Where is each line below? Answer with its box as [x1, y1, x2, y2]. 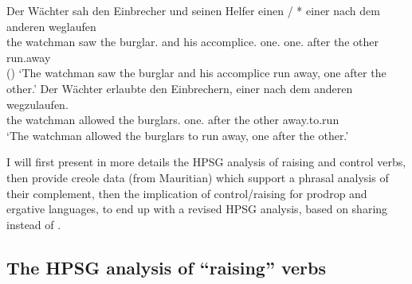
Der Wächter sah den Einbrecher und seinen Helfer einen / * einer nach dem [6, 2, 380, 18]
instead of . [6, 216, 61, 232]
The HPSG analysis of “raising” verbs [6, 255, 327, 279]
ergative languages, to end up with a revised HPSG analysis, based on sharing [6, 200, 388, 217]
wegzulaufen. [6, 95, 69, 112]
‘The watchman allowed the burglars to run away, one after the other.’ [6, 126, 349, 143]
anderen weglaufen [6, 18, 96, 34]
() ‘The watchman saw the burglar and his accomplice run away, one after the [6, 64, 386, 81]
